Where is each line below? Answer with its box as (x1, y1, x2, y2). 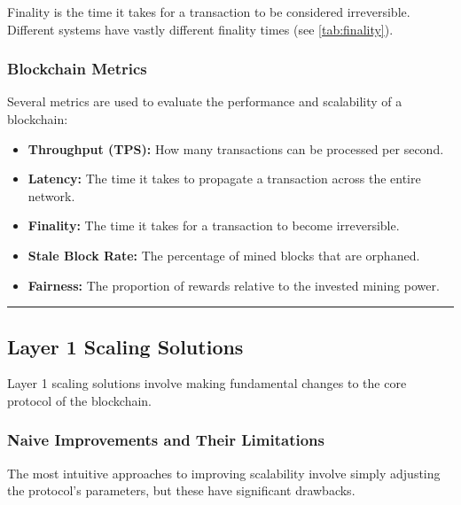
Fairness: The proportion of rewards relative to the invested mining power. (27, 276, 440, 294)
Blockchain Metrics (7, 58, 147, 80)
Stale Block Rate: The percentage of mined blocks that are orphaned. (27, 245, 420, 264)
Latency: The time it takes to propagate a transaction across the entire (27, 169, 421, 188)
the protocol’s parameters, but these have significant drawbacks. (7, 481, 356, 500)
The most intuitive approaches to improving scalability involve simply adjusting (7, 463, 441, 482)
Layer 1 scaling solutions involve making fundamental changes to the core (7, 374, 407, 392)
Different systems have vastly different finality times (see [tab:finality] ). (7, 19, 394, 38)
